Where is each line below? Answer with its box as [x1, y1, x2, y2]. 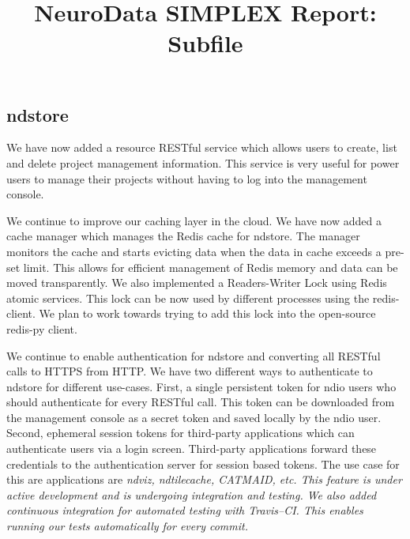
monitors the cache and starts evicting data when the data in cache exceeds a [6, 243, 382, 259]
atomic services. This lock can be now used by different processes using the [6, 289, 370, 306]
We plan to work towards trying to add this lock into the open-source [39, 305, 376, 322]
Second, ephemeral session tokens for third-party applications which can [6, 424, 355, 441]
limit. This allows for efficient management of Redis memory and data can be [23, 258, 398, 275]
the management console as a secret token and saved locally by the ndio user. [6, 409, 382, 425]
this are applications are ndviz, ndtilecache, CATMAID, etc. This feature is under [6, 471, 402, 488]
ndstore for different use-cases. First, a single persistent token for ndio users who [6, 378, 397, 394]
